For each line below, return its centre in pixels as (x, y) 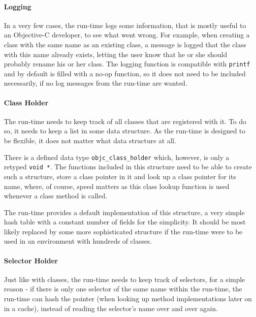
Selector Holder (31, 260)
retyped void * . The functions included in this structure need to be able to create (128, 167)
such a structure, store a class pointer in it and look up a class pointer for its (120, 176)
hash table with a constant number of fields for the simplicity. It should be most (125, 222)
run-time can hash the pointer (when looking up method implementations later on (128, 299)
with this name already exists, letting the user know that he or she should (116, 54)
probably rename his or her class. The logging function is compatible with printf (127, 64)
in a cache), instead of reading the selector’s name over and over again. (111, 308)
